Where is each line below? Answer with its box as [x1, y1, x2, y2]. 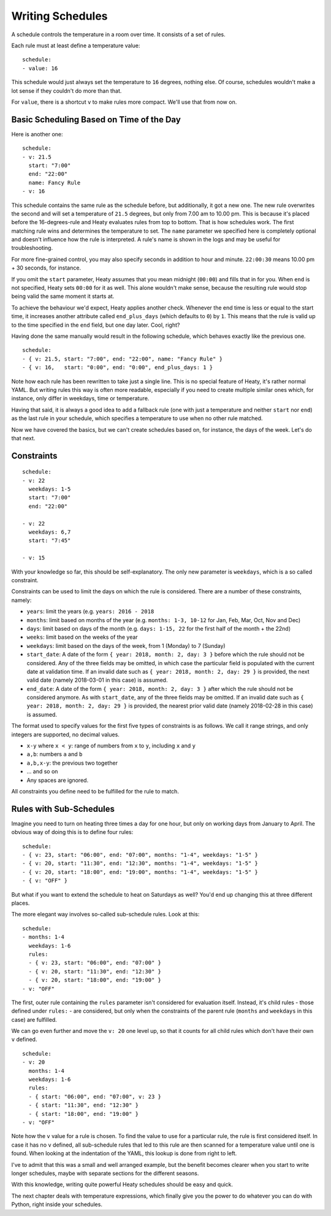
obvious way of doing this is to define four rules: [11, 828, 134, 836]
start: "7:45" [28, 537, 71, 544]
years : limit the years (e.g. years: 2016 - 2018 [26, 608, 154, 615]
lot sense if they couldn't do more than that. [11, 87, 122, 95]
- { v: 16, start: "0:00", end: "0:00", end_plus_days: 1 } [22, 364, 213, 371]
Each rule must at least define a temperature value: [11, 42, 140, 49]
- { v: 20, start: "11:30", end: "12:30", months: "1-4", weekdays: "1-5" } [22, 860, 259, 867]
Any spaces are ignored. [26, 776, 89, 784]
